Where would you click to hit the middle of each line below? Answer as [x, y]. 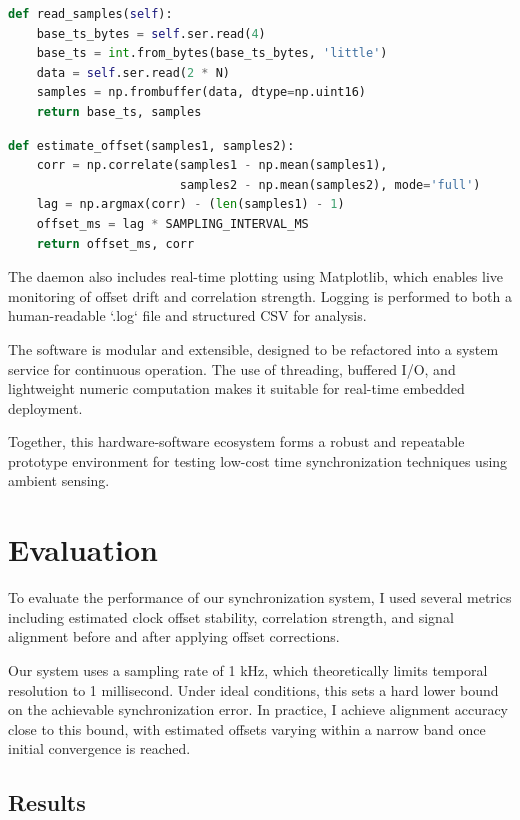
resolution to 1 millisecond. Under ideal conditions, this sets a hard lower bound [253, 689]
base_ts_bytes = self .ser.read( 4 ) [151, 33]
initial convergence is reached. [99, 748]
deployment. [45, 407]
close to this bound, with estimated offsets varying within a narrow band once [247, 728]
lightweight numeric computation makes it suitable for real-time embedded [236, 388]
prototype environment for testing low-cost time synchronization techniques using [258, 460]
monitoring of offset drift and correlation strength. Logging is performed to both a [260, 295]
